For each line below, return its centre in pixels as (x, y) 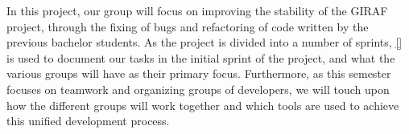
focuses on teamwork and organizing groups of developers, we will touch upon (198, 89)
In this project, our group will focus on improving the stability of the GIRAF (197, 10)
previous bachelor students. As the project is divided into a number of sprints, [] (204, 42)
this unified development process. (88, 121)
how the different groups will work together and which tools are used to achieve (203, 105)
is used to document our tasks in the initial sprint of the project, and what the (201, 57)
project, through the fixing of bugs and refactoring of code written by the (188, 26)
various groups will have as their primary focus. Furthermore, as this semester (199, 73)
